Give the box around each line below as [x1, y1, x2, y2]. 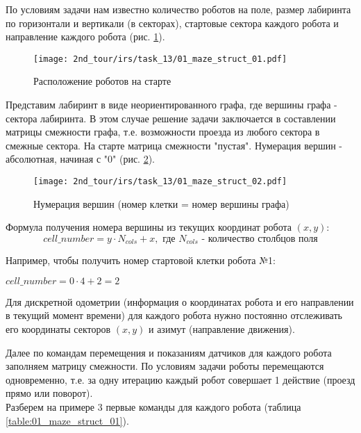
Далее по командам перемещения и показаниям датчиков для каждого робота [6, 345, 332, 359]
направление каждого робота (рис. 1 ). [6, 29, 165, 44]
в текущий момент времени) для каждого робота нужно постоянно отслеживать [6, 308, 342, 322]
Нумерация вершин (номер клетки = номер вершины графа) [33, 196, 289, 211]
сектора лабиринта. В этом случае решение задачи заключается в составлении [6, 111, 336, 125]
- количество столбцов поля [201, 234, 318, 244]
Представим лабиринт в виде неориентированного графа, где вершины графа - [6, 97, 337, 112]
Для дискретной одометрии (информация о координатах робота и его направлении [6, 294, 354, 309]
